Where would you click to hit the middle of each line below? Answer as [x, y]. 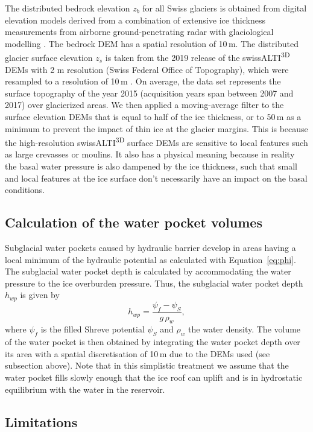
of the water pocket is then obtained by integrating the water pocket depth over [153, 342]
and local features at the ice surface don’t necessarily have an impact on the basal [156, 178]
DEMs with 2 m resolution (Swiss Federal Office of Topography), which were [147, 69]
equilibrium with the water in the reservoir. [85, 389]
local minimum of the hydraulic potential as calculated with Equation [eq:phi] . [151, 259]
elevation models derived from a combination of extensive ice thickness [135, 20]
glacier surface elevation [49, 58]
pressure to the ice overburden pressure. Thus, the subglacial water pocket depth [154, 283]
